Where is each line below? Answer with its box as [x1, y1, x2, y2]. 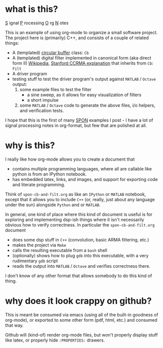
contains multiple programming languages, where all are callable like [12, 166, 152, 172]
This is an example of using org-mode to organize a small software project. [5, 29, 158, 35]
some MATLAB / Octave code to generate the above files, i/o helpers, [19, 102, 156, 108]
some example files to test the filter [19, 86, 92, 92]
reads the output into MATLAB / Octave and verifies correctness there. [12, 263, 151, 269]
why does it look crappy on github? [5, 295, 152, 307]
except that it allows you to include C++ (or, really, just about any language [5, 196, 155, 202]
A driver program [12, 70, 47, 76]
